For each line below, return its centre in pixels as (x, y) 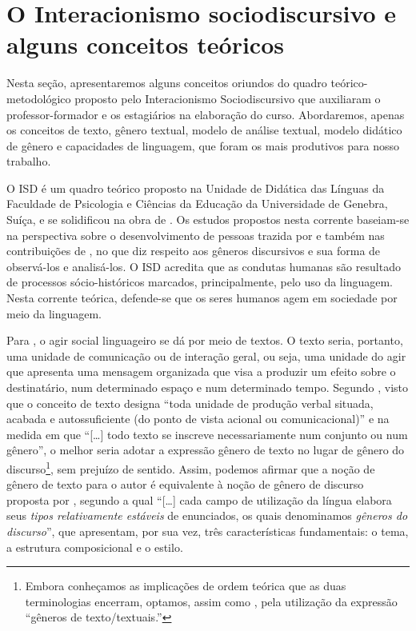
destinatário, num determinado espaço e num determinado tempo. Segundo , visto (208, 387)
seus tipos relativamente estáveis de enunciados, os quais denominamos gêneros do (207, 515)
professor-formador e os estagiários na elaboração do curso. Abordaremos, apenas (206, 114)
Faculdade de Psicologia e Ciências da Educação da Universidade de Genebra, (197, 204)
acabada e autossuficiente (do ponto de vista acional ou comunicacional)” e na (198, 419)
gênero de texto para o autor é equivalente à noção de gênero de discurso (185, 484)
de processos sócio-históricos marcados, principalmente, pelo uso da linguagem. (200, 282)
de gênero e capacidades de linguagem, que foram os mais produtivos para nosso (203, 145)
